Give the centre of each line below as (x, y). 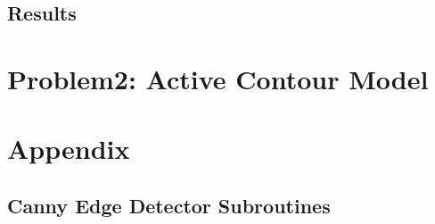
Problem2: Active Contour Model (218, 78)
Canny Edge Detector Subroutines (169, 205)
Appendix (69, 149)
